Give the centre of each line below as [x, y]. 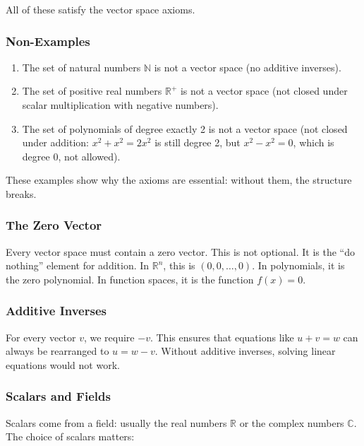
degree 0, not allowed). [71, 156]
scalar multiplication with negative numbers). [120, 105]
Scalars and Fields [58, 396]
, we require [109, 337]
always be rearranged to [57, 351]
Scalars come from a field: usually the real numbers [116, 422]
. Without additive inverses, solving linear [245, 351]
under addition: [55, 142]
